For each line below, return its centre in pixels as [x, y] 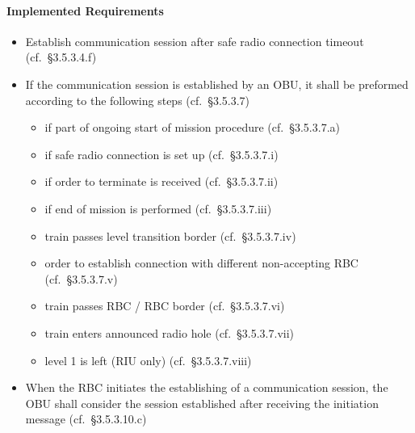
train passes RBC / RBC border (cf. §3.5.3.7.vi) [165, 306]
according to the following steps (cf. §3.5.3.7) [138, 100]
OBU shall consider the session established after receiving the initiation [202, 403]
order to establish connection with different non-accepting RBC [201, 263]
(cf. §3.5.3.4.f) [61, 57]
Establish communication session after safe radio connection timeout [195, 41]
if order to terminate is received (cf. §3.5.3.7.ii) [161, 181]
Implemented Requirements [85, 10]
